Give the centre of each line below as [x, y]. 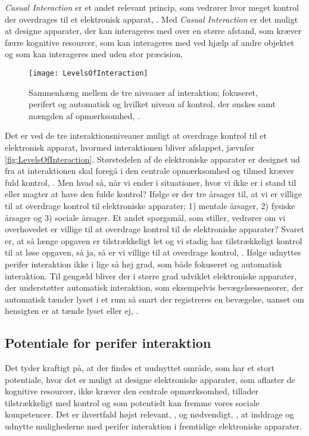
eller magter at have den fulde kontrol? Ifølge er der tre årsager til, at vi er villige [153, 194]
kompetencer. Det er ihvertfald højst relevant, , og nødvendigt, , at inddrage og [149, 414]
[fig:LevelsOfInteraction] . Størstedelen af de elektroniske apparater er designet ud [152, 159]
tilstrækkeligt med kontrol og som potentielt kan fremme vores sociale [132, 402]
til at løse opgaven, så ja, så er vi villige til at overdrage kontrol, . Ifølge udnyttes [153, 252]
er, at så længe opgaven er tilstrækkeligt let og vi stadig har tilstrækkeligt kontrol [154, 240]
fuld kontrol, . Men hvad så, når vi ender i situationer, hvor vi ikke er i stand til [151, 182]
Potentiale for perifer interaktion [108, 343]
